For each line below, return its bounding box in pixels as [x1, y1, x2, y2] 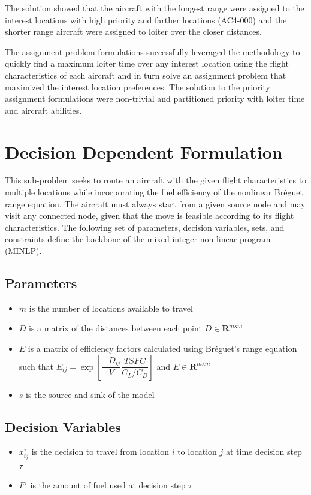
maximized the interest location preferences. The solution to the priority [5, 80, 270, 93]
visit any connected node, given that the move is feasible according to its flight [5, 209, 294, 222]
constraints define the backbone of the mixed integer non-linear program [5, 233, 271, 245]
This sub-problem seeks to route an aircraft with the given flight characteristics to [5, 174, 307, 186]
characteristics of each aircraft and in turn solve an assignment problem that [5, 68, 286, 81]
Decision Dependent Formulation [5, 139, 283, 164]
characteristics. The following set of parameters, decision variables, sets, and [5, 221, 285, 233]
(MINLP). [5, 245, 42, 257]
